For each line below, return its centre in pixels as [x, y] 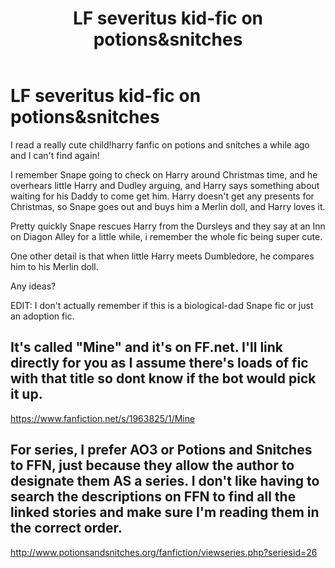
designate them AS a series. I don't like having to [165, 481]
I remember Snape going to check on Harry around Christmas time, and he [164, 174]
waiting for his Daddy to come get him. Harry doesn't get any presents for [162, 196]
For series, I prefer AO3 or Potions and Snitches [161, 450]
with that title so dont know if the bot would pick [163, 378]
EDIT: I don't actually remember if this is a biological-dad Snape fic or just [162, 305]
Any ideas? [33, 286]
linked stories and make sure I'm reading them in [165, 512]
